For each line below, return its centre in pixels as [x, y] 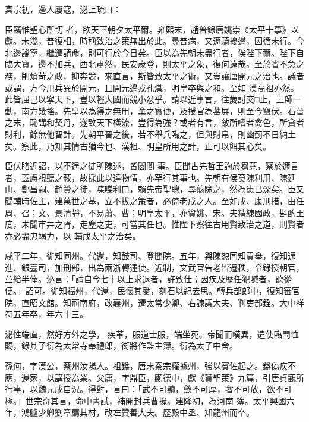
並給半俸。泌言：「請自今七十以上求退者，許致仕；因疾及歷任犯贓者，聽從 [148, 279]
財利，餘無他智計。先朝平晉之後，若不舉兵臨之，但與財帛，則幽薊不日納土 [150, 134]
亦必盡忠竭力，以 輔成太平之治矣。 [73, 235]
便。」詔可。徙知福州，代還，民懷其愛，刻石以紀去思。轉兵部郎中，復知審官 [152, 291]
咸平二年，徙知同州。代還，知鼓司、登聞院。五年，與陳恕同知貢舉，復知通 [150, 256]
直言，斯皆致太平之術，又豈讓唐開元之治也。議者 [208, 75]
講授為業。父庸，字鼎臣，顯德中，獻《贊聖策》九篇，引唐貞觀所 [179, 377]
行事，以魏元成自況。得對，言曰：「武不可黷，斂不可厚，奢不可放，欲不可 [148, 389]
